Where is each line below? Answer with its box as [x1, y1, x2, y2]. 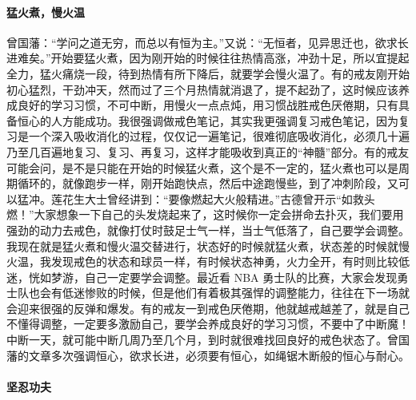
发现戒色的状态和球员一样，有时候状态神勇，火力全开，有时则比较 [50, 253, 398, 270]
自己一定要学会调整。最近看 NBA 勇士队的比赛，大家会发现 [84, 268, 398, 285]
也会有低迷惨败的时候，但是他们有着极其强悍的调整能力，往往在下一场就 [28, 284, 410, 301]
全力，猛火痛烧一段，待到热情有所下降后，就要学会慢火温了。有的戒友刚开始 [6, 65, 410, 81]
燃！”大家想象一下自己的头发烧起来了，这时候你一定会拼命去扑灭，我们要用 [6, 206, 404, 223]
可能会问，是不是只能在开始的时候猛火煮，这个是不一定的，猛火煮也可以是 [6, 159, 398, 176]
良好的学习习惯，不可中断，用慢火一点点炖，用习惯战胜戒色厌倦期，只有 [17, 97, 398, 113]
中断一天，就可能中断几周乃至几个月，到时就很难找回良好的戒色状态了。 [6, 331, 387, 348]
